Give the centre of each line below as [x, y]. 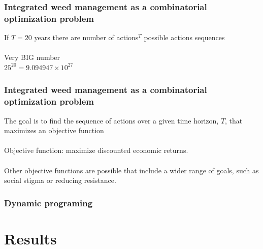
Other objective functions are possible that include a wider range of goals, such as [131, 170]
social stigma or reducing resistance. [60, 180]
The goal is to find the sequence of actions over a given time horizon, [111, 120]
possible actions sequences [184, 37]
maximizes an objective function [54, 130]
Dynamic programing [48, 203]
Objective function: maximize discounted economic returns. [96, 150]
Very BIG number [32, 57]
